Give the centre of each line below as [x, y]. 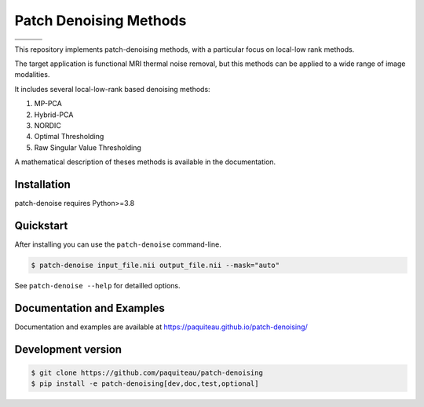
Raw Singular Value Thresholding [88, 147]
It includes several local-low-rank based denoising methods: [113, 89]
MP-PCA [48, 104]
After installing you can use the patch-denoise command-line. [118, 244]
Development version [68, 349]
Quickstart [41, 225]
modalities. [32, 75]
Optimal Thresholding [69, 137]
